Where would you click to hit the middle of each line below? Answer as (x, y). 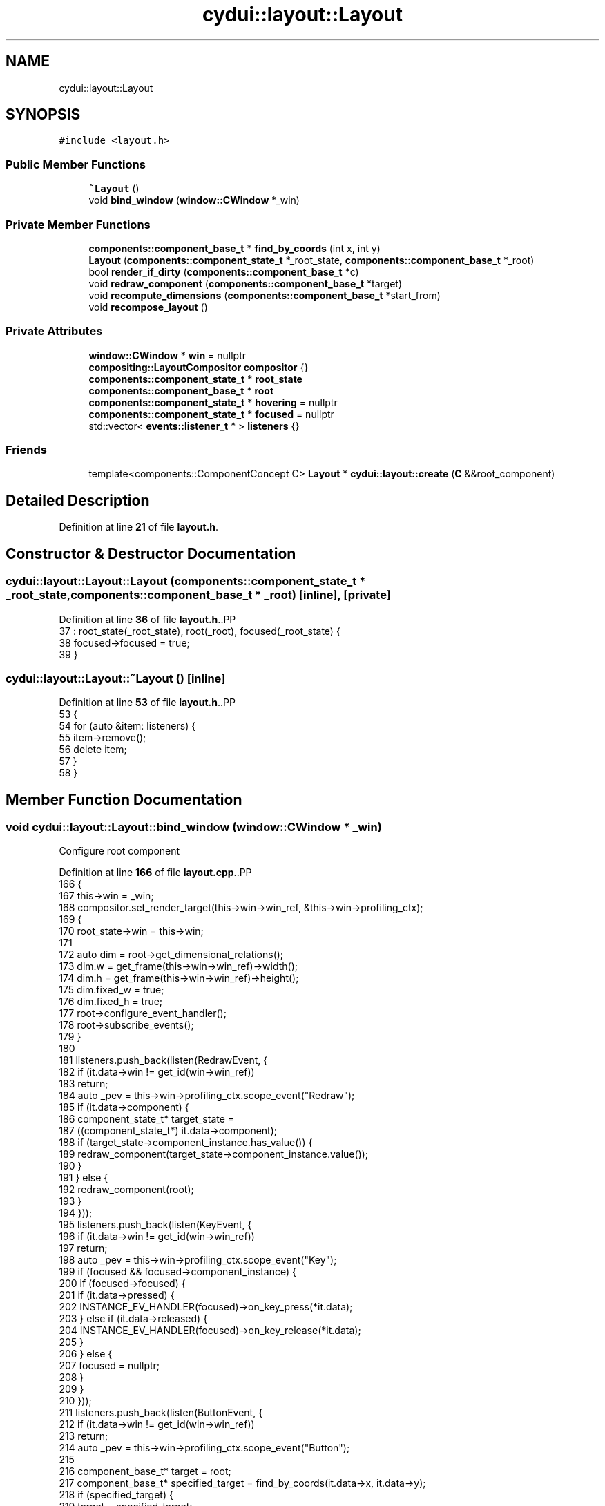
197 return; (83, 1248)
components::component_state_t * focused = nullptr (211, 414)
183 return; (84, 1084)
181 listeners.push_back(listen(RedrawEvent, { (163, 1060)
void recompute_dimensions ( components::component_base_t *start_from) (265, 295)
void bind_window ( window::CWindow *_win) (194, 200)
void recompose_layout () (148, 307)
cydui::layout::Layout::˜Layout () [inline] (116, 678)
